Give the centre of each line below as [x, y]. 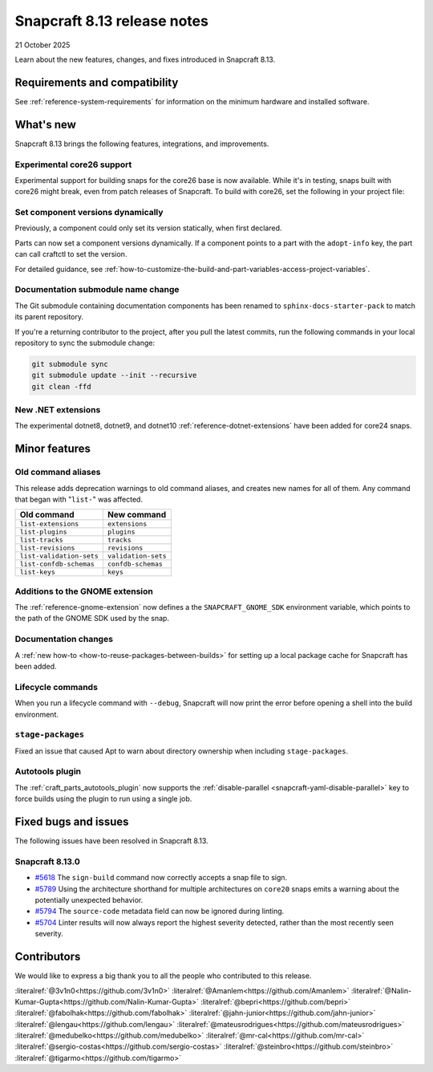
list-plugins [43, 532]
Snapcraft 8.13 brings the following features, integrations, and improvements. [142, 144]
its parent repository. [49, 317]
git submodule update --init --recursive [114, 376]
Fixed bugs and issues [72, 822]
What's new [45, 124]
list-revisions [47, 548]
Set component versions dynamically [89, 213]
